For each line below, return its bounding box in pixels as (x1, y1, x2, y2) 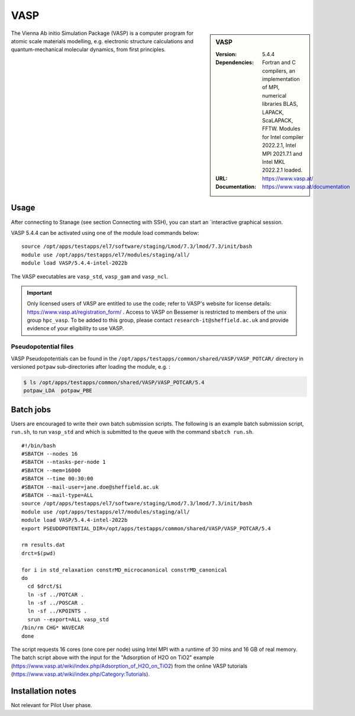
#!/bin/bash (21, 442, 56, 449)
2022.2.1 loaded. (262, 166, 303, 174)
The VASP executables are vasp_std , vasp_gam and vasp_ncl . (11, 273, 169, 280)
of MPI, (262, 83, 280, 91)
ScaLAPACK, (262, 117, 293, 124)
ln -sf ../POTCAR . (27, 591, 84, 598)
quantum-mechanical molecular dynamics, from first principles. (11, 46, 166, 53)
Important (27, 289, 53, 296)
